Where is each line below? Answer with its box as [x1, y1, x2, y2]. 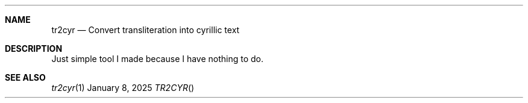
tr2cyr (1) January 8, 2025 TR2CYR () [51, 83, 195, 93]
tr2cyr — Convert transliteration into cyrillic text [51, 25, 240, 35]
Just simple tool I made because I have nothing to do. [51, 54, 264, 64]
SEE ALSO [5, 72, 46, 83]
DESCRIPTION [5, 43, 63, 54]
